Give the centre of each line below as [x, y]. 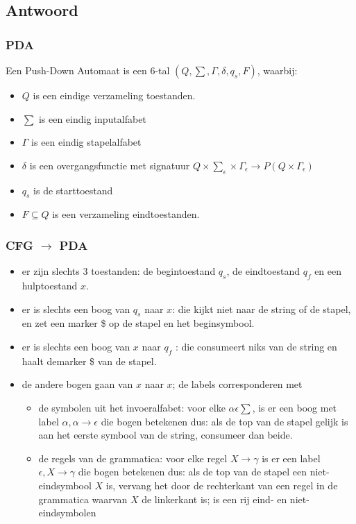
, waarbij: [277, 70]
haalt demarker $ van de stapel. [89, 361]
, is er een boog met [295, 407]
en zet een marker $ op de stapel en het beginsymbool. [138, 323]
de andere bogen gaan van [77, 384]
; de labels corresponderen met [237, 384]
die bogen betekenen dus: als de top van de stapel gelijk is [224, 421]
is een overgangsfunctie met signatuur [110, 165]
